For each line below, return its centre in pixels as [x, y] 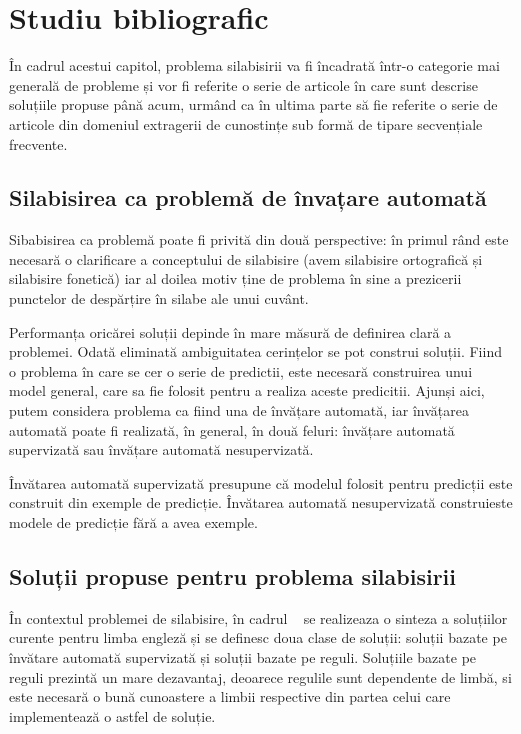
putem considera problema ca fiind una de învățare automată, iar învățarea [239, 410]
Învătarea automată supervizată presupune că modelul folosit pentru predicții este [261, 482]
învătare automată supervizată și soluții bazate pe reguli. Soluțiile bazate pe [243, 657]
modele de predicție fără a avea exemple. [133, 522]
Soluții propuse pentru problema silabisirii [232, 576]
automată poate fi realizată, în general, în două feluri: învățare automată [232, 429]
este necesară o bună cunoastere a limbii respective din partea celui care [230, 696]
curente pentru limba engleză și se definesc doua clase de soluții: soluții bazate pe [258, 637]
